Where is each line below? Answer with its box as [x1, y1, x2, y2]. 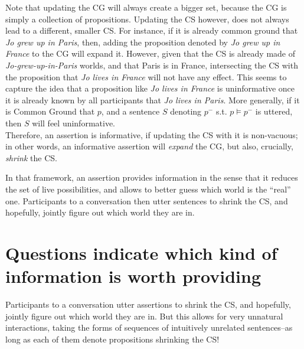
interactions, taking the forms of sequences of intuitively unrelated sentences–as [5, 321, 293, 334]
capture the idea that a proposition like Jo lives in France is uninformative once [5, 82, 295, 94]
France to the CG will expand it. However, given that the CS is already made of [5, 47, 296, 60]
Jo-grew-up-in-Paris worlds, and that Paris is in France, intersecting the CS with [5, 58, 298, 71]
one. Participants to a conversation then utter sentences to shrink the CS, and [5, 194, 288, 207]
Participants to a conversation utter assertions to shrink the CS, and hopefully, [5, 298, 291, 310]
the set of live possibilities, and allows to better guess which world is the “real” [5, 182, 291, 195]
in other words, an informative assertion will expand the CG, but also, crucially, [5, 140, 293, 152]
